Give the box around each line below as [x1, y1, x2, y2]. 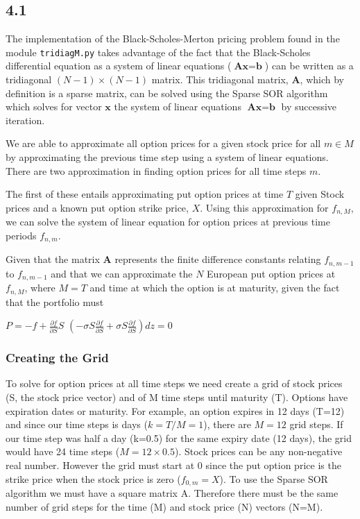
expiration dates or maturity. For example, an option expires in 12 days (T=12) [6, 403, 345, 418]
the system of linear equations [114, 99, 241, 114]
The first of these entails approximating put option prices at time [6, 187, 284, 201]
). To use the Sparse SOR [219, 471, 328, 486]
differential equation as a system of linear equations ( [6, 58, 232, 73]
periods [6, 228, 37, 242]
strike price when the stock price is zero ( [6, 471, 181, 486]
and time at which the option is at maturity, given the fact [89, 280, 340, 295]
